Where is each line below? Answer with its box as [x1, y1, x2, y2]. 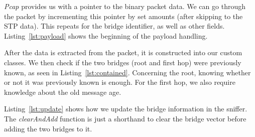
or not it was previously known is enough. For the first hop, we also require [4, 77, 235, 87]
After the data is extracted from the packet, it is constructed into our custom [4, 47, 242, 58]
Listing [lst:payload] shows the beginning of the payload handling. [4, 30, 208, 41]
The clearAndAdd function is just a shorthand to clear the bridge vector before [4, 113, 246, 123]
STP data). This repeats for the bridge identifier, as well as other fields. [4, 21, 225, 31]
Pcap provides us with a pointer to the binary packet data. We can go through [4, 1, 245, 11]
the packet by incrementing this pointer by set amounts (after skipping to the [4, 11, 243, 21]
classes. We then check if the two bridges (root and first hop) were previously [4, 57, 241, 67]
